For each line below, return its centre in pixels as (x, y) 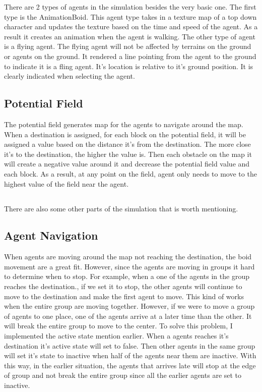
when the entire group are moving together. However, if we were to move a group (129, 306)
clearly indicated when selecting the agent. (70, 76)
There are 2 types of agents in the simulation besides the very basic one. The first (130, 7)
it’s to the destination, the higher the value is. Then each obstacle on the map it (128, 154)
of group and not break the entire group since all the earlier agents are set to (123, 375)
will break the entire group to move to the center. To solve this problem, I (118, 326)
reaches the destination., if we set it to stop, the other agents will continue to (123, 286)
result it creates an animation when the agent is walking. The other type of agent (130, 36)
